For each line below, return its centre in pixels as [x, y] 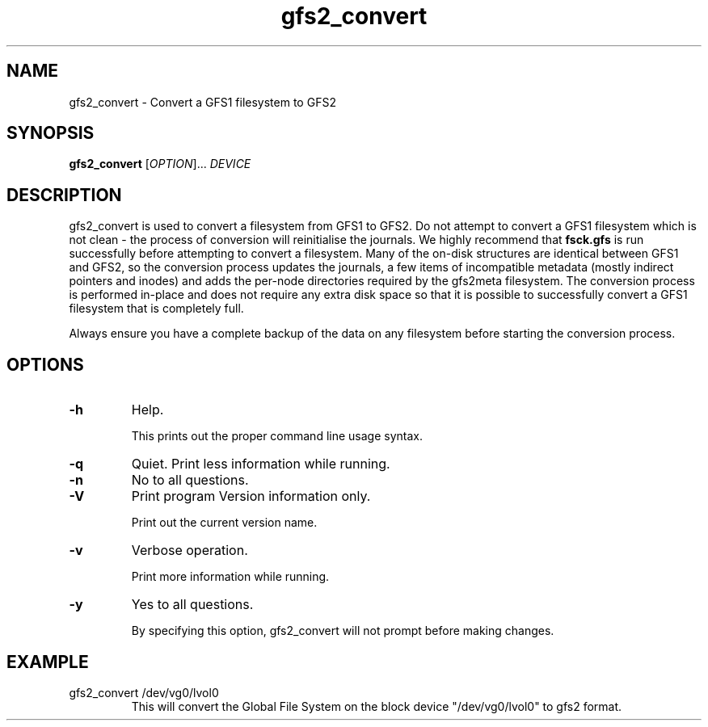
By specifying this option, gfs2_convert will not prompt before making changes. [343, 631]
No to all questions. [190, 480]
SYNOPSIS [51, 133]
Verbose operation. [190, 551]
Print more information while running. [230, 577]
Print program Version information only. [251, 496]
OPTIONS [45, 364]
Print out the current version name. [224, 523]
